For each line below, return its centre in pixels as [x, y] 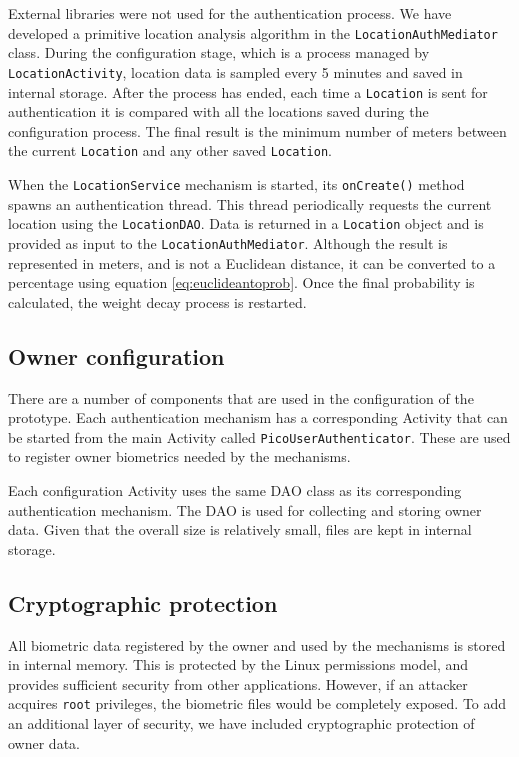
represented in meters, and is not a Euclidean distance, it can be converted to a [252, 262]
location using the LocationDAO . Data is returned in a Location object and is [246, 223]
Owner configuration [116, 355]
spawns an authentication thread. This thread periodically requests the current [250, 203]
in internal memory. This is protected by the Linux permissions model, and [238, 664]
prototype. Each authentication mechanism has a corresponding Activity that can [258, 417]
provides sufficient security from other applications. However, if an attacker [238, 683]
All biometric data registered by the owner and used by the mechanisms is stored [257, 644]
